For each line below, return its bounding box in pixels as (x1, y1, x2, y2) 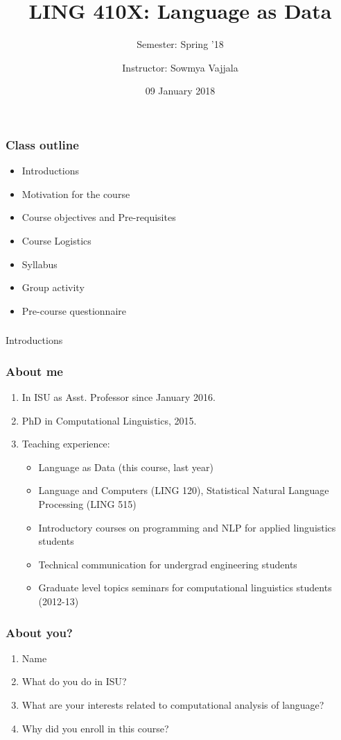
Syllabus (21, 256, 58, 271)
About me (6, 362, 63, 379)
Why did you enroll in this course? (21, 721, 169, 735)
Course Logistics (21, 233, 91, 247)
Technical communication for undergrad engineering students (38, 557, 297, 571)
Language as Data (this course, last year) (38, 459, 213, 474)
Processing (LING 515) (38, 497, 137, 511)
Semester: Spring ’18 (137, 37, 224, 51)
